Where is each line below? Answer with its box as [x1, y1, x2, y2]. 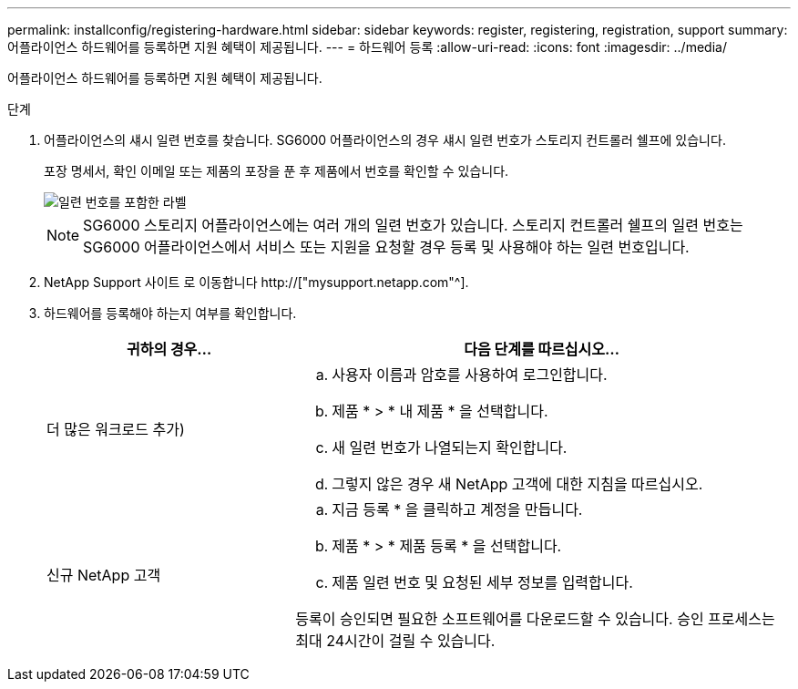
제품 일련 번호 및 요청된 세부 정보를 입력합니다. [332, 573, 633, 591]
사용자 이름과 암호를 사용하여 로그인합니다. [332, 365, 608, 384]
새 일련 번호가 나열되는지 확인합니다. [332, 438, 568, 457]
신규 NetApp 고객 [46, 566, 161, 584]
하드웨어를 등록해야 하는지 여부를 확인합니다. [44, 305, 297, 321]
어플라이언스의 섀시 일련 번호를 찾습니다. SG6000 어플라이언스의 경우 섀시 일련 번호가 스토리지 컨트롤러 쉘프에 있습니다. [44, 132, 726, 148]
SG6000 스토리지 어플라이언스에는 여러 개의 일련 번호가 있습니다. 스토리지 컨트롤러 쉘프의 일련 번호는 [83, 216, 743, 234]
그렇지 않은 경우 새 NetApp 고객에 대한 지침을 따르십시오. [332, 475, 703, 493]
